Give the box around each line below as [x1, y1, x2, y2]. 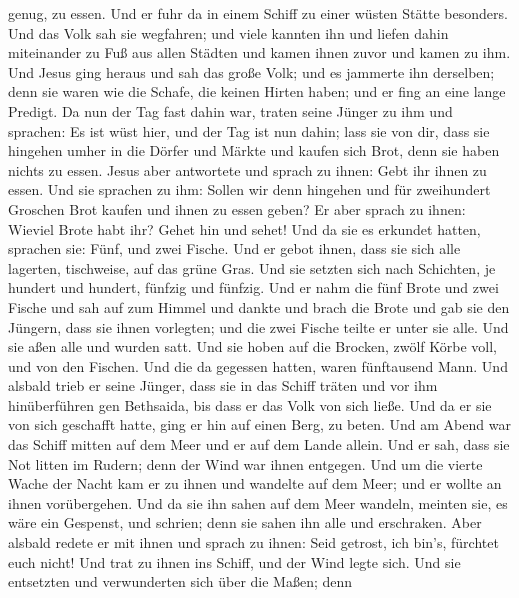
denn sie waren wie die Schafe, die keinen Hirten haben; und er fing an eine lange [8, 81, 506, 102]
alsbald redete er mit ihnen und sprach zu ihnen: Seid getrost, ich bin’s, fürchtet [8, 532, 499, 553]
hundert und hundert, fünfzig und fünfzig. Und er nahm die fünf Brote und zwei [8, 277, 499, 298]
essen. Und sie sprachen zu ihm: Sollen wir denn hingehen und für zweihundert [8, 179, 491, 200]
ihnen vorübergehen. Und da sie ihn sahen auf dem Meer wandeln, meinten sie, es [8, 492, 508, 513]
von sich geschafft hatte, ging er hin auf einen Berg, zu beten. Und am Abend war [8, 414, 511, 435]
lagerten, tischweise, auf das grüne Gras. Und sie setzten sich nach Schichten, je [8, 257, 496, 278]
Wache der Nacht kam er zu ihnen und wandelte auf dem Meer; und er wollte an [8, 473, 502, 494]
